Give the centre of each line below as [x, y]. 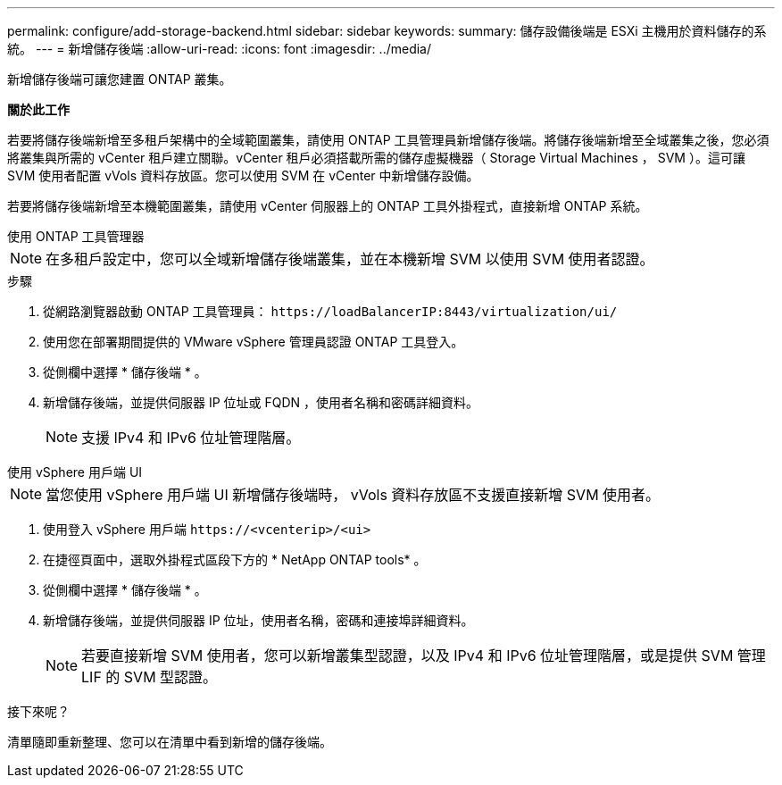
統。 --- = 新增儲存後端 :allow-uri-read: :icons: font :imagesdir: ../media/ [220, 49]
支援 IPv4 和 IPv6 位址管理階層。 [191, 438]
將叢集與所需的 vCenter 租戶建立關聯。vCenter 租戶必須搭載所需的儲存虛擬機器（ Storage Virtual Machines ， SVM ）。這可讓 [376, 158]
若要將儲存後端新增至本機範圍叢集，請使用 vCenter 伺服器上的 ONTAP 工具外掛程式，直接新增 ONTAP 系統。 [328, 206]
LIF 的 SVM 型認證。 [150, 677]
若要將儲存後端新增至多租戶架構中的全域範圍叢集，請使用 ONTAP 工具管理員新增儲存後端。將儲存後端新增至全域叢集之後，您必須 [388, 140]
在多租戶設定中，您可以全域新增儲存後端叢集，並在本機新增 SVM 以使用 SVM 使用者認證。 [350, 259]
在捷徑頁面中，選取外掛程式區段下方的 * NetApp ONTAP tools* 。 [235, 560]
